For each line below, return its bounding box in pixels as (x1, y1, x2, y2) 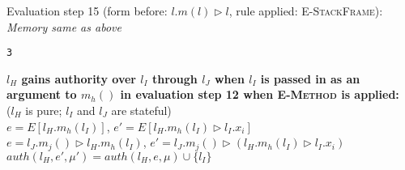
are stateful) (111, 102, 172, 119)
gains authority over (21, 70, 136, 87)
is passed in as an (260, 70, 360, 87)
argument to (6, 86, 77, 103)
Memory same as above (6, 18, 122, 35)
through (151, 70, 198, 87)
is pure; (25, 102, 62, 119)
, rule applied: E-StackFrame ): (228, 2, 383, 19)
